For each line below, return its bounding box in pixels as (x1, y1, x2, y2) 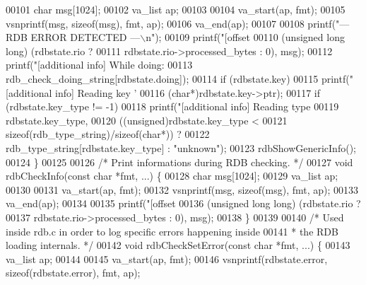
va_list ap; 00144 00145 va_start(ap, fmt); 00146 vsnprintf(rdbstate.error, (6, 251, 328, 266)
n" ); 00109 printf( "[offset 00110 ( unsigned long (146, 30, 345, 45)
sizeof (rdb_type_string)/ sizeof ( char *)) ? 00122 (6, 127, 210, 141)
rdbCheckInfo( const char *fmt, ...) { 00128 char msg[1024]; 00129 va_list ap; (6, 168, 338, 183)
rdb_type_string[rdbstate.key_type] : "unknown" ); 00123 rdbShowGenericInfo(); (6, 140, 356, 155)
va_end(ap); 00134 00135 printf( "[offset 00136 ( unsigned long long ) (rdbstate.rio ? (6, 196, 361, 211)
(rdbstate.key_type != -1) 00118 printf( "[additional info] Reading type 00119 (6, 99, 339, 114)
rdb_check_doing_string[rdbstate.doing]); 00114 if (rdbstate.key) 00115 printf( (6, 71, 350, 86)
